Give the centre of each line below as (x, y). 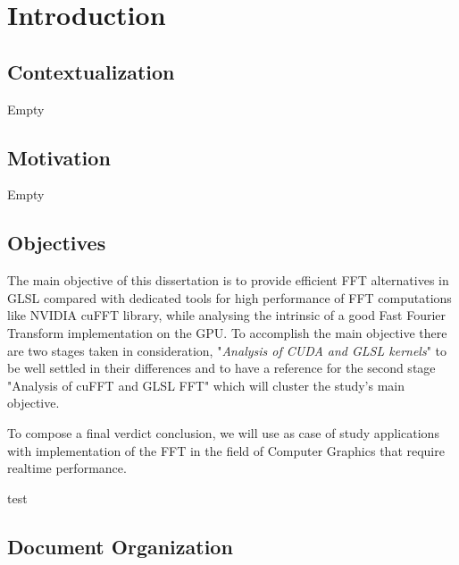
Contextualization (91, 71)
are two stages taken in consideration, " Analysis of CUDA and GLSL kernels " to (227, 350)
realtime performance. (67, 468)
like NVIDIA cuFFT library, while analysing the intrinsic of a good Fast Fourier (227, 315)
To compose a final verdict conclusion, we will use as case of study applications (223, 432)
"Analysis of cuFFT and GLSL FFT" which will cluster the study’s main (206, 385)
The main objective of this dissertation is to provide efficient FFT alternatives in (228, 280)
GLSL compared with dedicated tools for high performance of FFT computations (229, 297)
